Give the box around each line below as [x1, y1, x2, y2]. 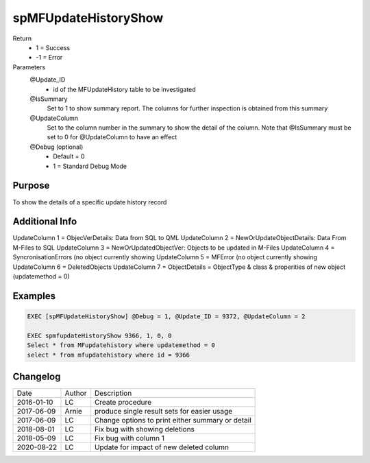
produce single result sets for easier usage [94, 407, 233, 416]
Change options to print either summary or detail [94, 416, 251, 425]
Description [94, 388, 132, 398]
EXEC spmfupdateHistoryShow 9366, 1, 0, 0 [27, 331, 172, 340]
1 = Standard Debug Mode [53, 162, 127, 170]
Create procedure [94, 398, 152, 407]
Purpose [12, 180, 50, 191]
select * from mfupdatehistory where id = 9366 [27, 351, 190, 359]
